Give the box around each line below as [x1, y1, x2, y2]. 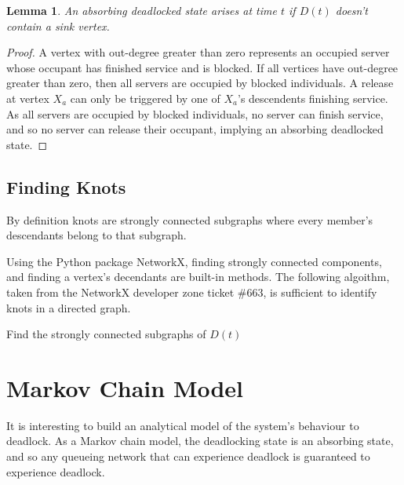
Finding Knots [6, 174, 126, 199]
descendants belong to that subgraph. [6, 227, 187, 243]
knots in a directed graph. [6, 299, 131, 315]
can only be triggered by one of [70, 89, 220, 106]
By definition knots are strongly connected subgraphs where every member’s [6, 211, 373, 228]
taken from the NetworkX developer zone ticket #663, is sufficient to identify [6, 283, 377, 300]
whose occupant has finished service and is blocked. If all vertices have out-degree [6, 59, 399, 75]
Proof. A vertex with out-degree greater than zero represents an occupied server [6, 44, 390, 60]
